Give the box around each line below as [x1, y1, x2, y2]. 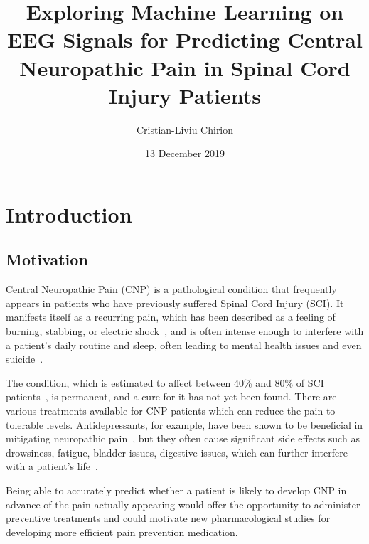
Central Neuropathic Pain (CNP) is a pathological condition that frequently [6, 282, 337, 297]
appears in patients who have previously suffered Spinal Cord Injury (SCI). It [6, 295, 344, 310]
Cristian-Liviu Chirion [136, 122, 234, 137]
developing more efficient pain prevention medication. [6, 524, 238, 539]
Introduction [6, 199, 132, 228]
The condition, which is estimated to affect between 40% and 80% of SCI [6, 375, 324, 390]
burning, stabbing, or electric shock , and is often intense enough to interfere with [6, 324, 364, 338]
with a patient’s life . [6, 459, 98, 474]
